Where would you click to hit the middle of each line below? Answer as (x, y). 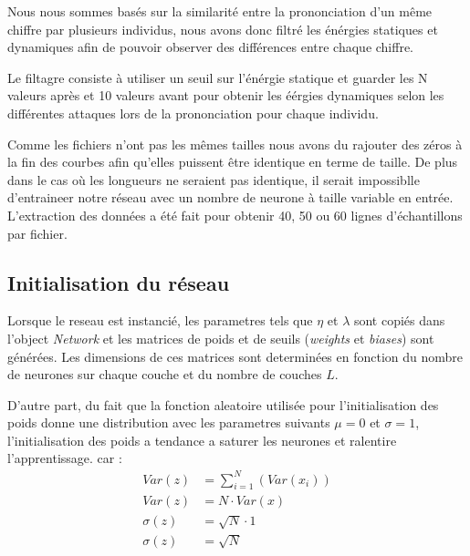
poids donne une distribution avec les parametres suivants (169, 422)
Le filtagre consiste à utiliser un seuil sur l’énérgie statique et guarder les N (218, 77)
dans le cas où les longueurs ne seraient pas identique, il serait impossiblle (214, 179)
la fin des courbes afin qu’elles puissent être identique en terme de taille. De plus (233, 162)
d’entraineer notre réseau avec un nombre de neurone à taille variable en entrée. (230, 197)
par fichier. (37, 233)
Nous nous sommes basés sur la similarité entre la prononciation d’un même (220, 11)
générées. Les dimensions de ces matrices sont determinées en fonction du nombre (235, 356)
